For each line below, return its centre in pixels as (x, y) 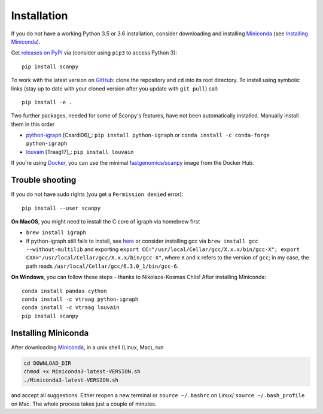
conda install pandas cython (64, 291)
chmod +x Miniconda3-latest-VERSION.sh (82, 372)
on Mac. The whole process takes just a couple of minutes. (84, 404)
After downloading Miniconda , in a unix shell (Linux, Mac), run (87, 347)
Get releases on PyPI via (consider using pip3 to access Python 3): (94, 53)
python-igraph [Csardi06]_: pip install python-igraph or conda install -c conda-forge (148, 135)
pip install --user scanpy (61, 208)
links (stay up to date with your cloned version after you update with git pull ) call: (115, 88)
